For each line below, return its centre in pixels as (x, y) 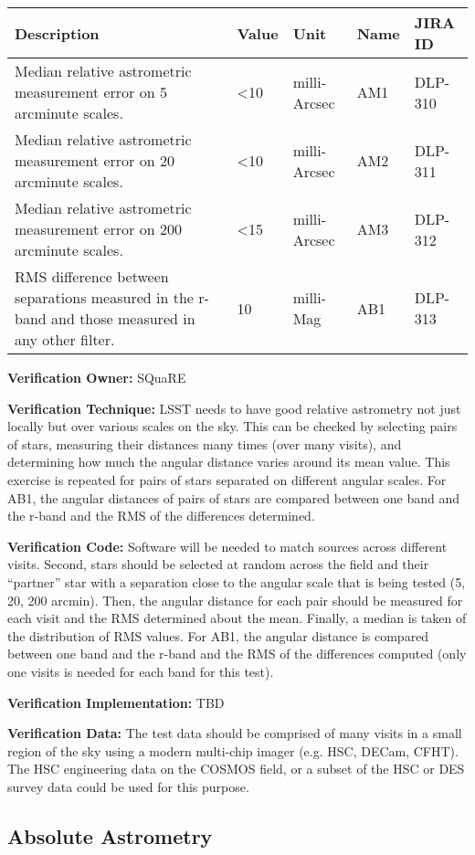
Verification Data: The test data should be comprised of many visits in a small (235, 733)
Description (57, 33)
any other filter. (65, 339)
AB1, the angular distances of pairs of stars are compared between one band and (234, 497)
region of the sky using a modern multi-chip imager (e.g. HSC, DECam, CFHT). (233, 750)
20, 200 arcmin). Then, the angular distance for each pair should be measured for (235, 600)
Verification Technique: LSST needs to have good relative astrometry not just (234, 408)
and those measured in (123, 318)
